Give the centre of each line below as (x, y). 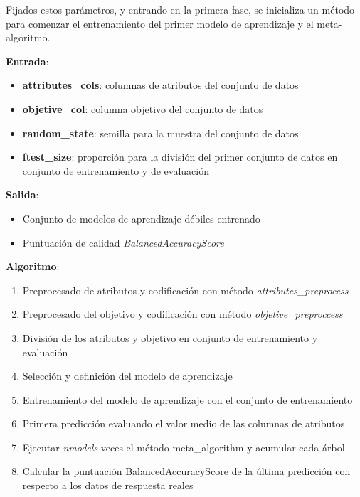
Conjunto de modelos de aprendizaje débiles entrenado (141, 218)
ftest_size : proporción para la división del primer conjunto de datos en (180, 157)
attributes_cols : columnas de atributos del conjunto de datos (160, 85)
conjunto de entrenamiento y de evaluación (116, 170)
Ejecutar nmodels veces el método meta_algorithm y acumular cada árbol (184, 447)
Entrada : (27, 61)
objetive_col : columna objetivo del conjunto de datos (143, 108)
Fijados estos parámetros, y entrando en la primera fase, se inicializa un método (180, 9)
